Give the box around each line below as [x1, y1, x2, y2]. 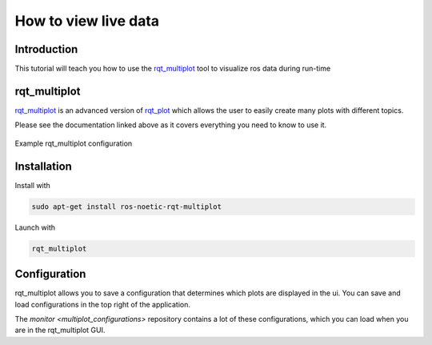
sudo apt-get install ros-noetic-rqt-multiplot [31, 202, 222, 211]
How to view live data [14, 12, 160, 30]
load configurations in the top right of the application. [14, 299, 191, 309]
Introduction [14, 42, 78, 56]
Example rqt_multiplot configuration [14, 138, 133, 148]
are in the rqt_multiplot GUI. [14, 325, 106, 335]
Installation [14, 159, 72, 173]
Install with [14, 180, 51, 190]
